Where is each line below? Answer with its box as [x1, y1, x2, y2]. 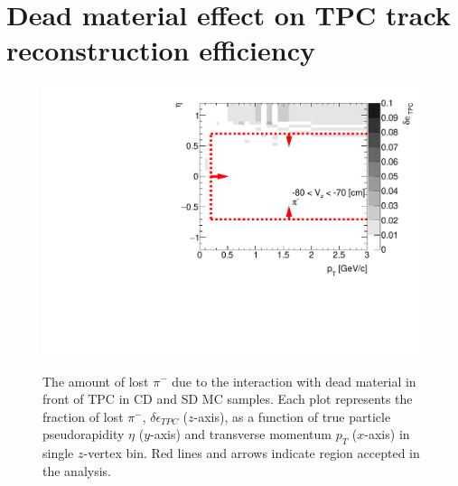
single [42, 444, 74, 463]
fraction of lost [42, 407, 124, 425]
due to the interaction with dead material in [172, 371, 416, 390]
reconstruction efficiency [6, 32, 315, 69]
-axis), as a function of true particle [193, 407, 391, 425]
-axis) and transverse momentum [150, 425, 332, 444]
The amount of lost [42, 371, 149, 390]
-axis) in [364, 425, 410, 444]
